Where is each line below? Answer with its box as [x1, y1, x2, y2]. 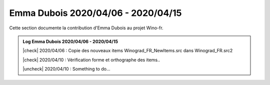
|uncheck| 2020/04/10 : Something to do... [22, 66, 110, 72]
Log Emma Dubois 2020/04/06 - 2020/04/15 [22, 38, 118, 44]
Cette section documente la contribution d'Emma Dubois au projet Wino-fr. [9, 25, 163, 31]
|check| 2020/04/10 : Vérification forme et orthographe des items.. [22, 57, 160, 63]
